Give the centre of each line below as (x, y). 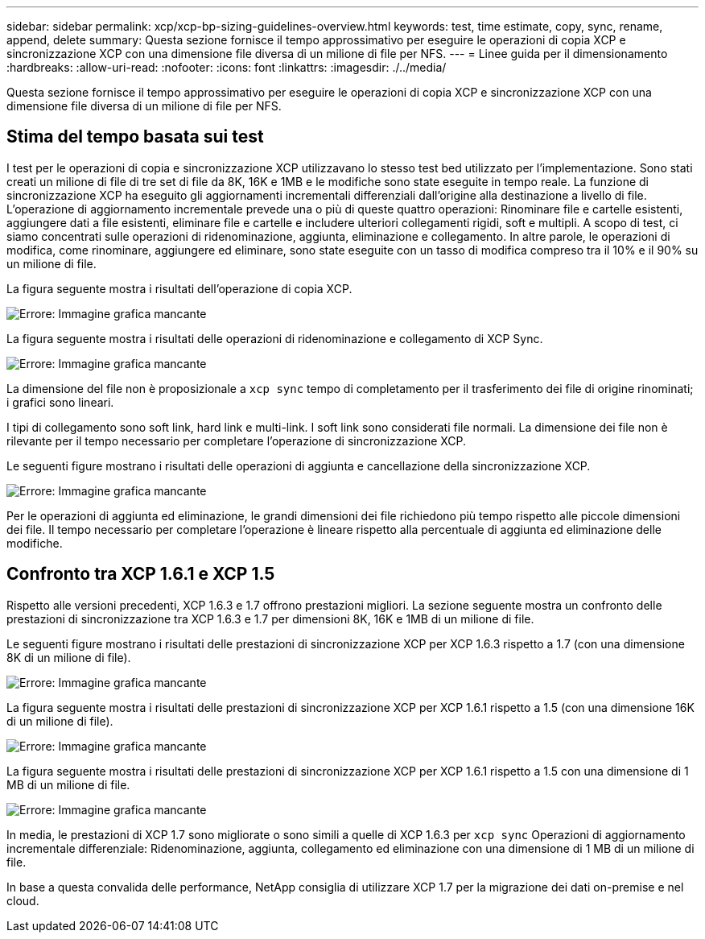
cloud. (23, 900)
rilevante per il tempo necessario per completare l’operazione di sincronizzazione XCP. (237, 441)
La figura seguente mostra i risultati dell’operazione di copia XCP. (179, 288)
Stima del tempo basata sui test (135, 137)
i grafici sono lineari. (60, 402)
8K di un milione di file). (69, 657)
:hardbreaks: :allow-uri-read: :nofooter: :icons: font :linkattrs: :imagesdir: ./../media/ (227, 67)
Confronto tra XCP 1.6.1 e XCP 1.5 (141, 574)
